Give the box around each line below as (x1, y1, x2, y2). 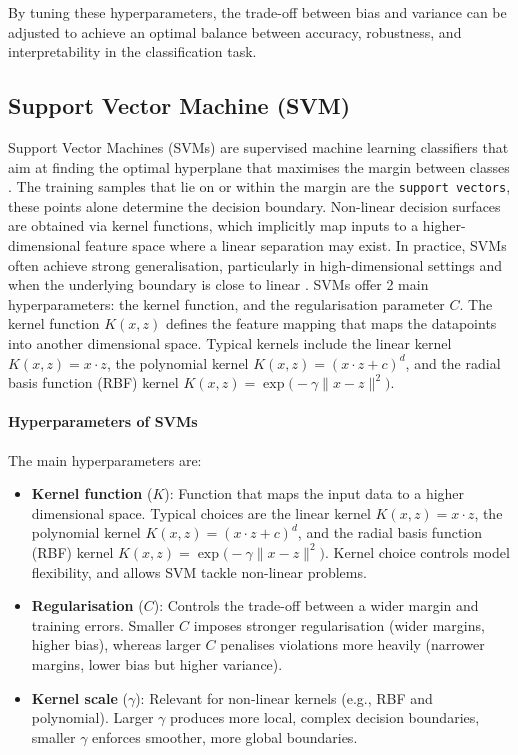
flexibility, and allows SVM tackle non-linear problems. (31, 561, 367, 582)
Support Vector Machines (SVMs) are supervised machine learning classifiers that (8, 136, 509, 157)
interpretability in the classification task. (8, 41, 257, 62)
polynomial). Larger (31, 707, 154, 728)
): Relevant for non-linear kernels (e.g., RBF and (135, 687, 433, 708)
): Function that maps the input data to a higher (164, 483, 465, 504)
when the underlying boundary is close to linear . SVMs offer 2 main (8, 274, 429, 295)
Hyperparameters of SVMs (8, 411, 198, 432)
